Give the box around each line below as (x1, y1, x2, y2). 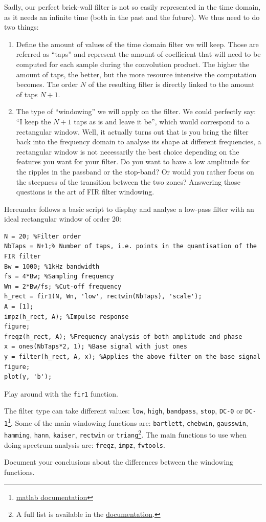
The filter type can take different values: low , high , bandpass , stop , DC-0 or (4, 405, 243, 416)
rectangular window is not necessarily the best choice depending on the (16, 146, 239, 157)
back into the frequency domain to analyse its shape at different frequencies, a (16, 136, 261, 147)
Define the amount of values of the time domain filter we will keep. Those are (16, 38, 259, 49)
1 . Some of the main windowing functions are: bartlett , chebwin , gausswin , (8, 416, 248, 428)
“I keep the (16, 116, 51, 126)
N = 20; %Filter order (4, 232, 81, 240)
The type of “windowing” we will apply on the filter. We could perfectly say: (16, 106, 256, 117)
